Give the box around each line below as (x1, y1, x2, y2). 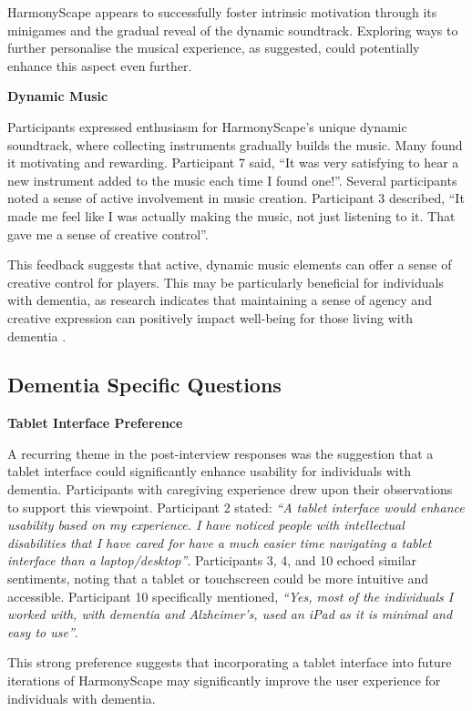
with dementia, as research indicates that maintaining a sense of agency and (7, 290, 432, 310)
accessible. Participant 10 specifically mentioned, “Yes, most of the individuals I (7, 586, 454, 605)
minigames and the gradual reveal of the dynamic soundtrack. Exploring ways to (7, 20, 458, 39)
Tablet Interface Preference (7, 413, 183, 432)
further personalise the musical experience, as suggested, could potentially (7, 38, 420, 57)
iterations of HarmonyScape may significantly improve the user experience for (7, 671, 441, 690)
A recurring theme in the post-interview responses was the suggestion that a (7, 443, 434, 462)
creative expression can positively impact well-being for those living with (7, 308, 413, 327)
